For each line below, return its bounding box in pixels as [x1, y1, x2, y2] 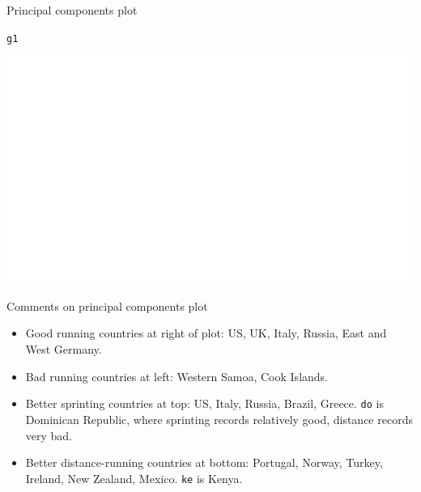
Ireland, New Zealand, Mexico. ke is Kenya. [25, 469, 243, 486]
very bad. [25, 426, 73, 443]
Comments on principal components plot [6, 297, 208, 314]
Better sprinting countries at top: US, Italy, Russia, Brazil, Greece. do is [25, 395, 384, 412]
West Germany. [25, 341, 102, 358]
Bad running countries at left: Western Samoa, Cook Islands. [25, 367, 328, 384]
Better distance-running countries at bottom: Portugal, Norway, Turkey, [25, 454, 383, 471]
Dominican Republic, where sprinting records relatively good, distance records [25, 410, 413, 427]
